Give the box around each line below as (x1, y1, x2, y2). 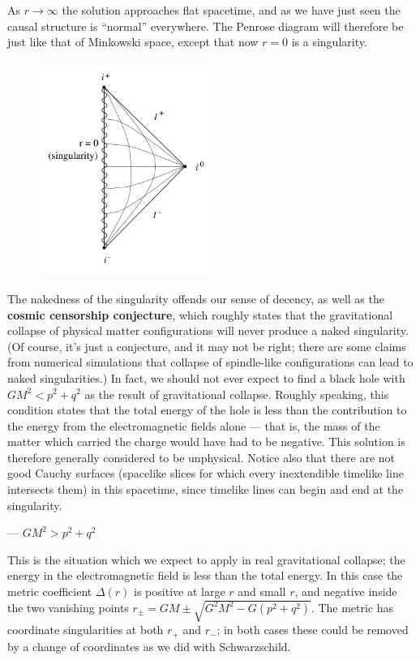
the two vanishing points (7, 598, 129, 615)
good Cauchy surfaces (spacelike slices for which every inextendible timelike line (7, 465, 404, 482)
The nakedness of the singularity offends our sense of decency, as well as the (7, 289, 384, 306)
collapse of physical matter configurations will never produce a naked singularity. (7, 322, 409, 339)
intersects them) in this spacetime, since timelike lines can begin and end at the (7, 481, 404, 498)
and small (238, 583, 286, 600)
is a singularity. (291, 33, 367, 50)
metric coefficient (7, 583, 92, 600)
